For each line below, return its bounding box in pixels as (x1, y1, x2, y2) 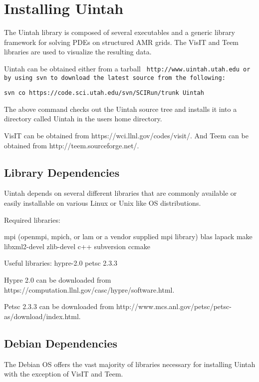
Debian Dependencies (4, 335, 118, 351)
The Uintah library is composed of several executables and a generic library (4, 27, 235, 37)
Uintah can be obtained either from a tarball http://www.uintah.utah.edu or (4, 63, 251, 73)
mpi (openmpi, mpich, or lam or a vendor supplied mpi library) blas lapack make (4, 231, 253, 242)
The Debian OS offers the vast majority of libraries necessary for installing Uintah (4, 359, 256, 369)
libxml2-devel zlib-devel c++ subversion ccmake (4, 241, 150, 251)
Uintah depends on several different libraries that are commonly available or (4, 188, 237, 198)
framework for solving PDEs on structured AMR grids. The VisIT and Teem (4, 36, 239, 47)
